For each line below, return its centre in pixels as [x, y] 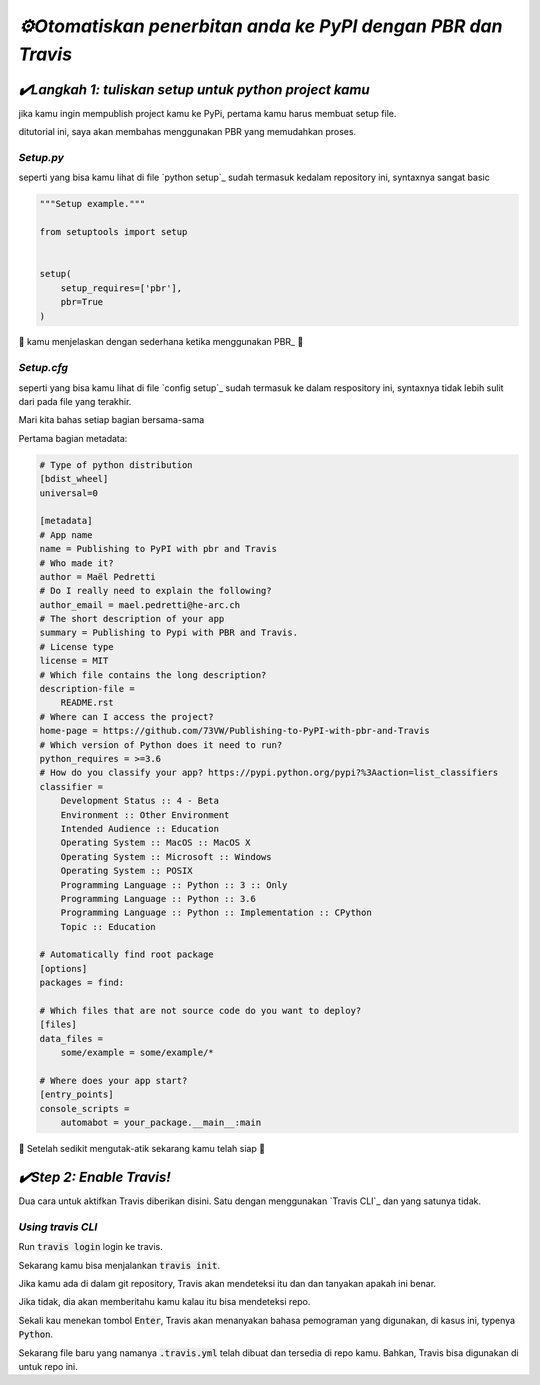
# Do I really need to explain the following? [155, 591]
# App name [66, 534]
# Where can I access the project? [126, 716]
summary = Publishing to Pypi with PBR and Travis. [169, 633]
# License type [76, 646]
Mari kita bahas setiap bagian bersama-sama [111, 420]
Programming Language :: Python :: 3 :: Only [174, 884]
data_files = [71, 1038]
